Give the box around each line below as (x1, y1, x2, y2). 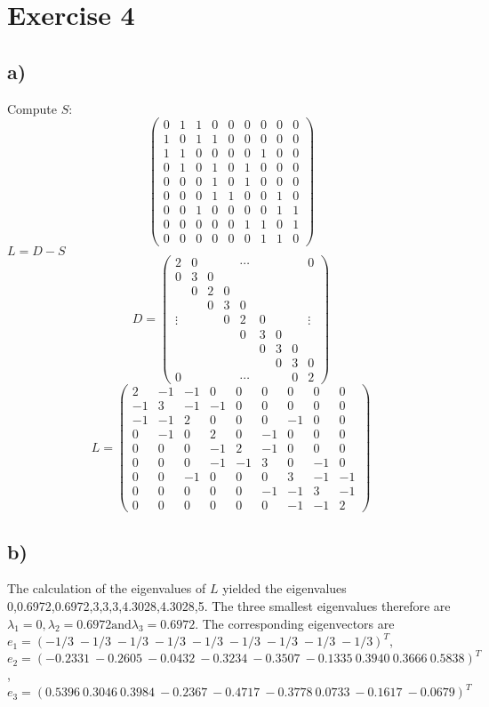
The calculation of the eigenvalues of (7, 579, 206, 598)
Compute (7, 99, 57, 117)
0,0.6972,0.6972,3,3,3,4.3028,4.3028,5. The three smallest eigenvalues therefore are (7, 597, 451, 615)
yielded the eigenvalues (222, 579, 347, 598)
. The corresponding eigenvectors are (195, 614, 395, 632)
